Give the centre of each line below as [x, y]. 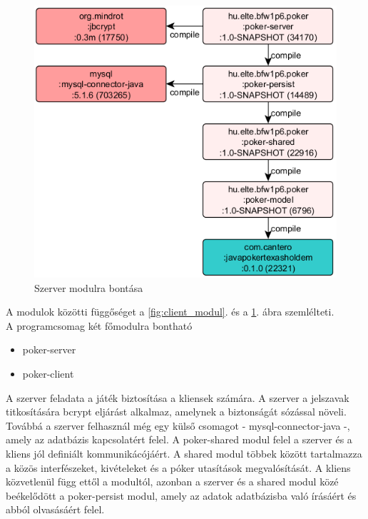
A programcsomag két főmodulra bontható [99, 325]
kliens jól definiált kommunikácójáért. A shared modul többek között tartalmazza [184, 454]
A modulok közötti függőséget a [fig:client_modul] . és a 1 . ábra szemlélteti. [170, 312]
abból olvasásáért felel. [55, 509]
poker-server [49, 349]
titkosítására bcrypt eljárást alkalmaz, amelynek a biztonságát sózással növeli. [176, 412]
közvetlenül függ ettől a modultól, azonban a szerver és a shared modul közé [172, 482]
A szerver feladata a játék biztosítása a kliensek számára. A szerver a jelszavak [178, 397]
